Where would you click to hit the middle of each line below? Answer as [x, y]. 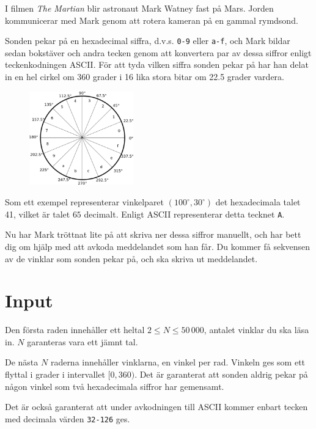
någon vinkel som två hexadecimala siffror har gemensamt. [115, 386]
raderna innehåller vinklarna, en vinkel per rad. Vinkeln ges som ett [178, 362]
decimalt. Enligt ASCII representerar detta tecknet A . [184, 214]
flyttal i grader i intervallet [55, 374]
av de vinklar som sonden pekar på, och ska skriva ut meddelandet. [131, 258]
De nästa [22, 362]
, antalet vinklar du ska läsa [256, 330]
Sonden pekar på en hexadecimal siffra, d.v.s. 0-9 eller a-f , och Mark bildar [148, 41]
